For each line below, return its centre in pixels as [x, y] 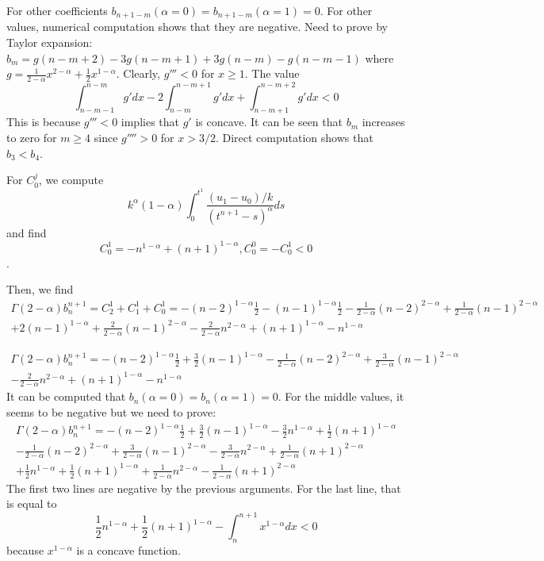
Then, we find [40, 289]
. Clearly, [138, 73]
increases [383, 122]
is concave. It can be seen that [269, 122]
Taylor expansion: [50, 42]
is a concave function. [129, 550]
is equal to [32, 503]
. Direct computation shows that [294, 137]
